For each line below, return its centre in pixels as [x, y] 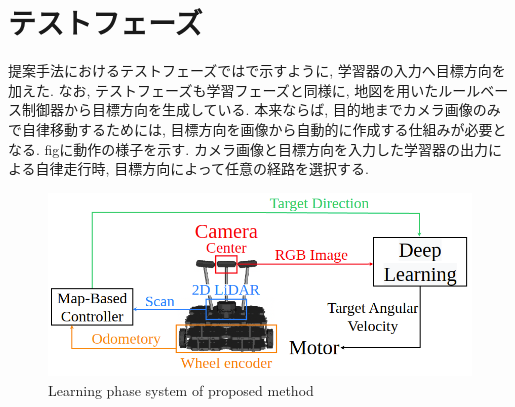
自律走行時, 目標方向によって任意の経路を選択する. [202, 168]
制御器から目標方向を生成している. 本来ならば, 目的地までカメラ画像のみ [261, 109]
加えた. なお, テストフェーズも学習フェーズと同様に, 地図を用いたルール [244, 89]
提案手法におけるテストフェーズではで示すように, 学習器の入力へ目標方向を [257, 70]
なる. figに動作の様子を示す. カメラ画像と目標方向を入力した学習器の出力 [248, 148]
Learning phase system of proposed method [181, 389]
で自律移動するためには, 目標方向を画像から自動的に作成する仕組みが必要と [257, 128]
